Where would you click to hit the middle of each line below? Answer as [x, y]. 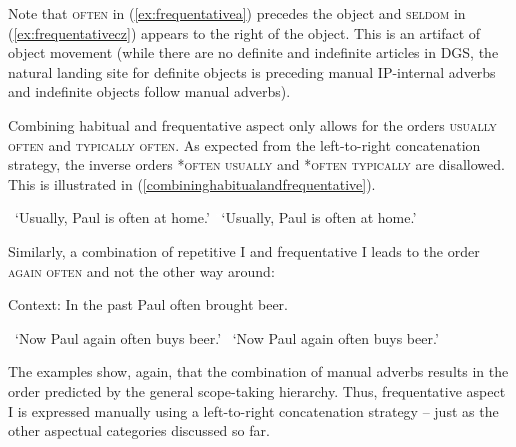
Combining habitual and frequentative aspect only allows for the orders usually [252, 124]
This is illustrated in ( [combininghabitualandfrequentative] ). [192, 183]
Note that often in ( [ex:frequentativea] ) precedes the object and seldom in [237, 13]
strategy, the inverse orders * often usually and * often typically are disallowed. [256, 164]
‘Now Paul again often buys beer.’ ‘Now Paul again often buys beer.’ [227, 337]
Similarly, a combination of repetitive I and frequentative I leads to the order [244, 250]
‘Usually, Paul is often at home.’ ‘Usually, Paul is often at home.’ [216, 217]
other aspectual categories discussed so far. [139, 430]
